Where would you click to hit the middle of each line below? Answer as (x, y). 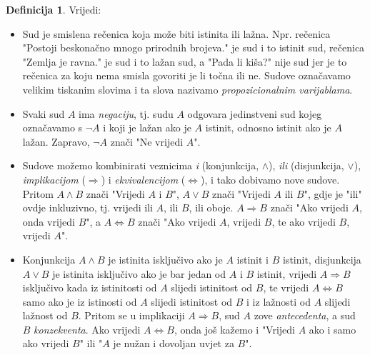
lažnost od (45, 315)
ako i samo (332, 329)
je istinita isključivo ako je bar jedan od (139, 273)
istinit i (253, 259)
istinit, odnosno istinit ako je (268, 127)
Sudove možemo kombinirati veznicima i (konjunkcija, (141, 165)
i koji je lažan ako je (147, 127)
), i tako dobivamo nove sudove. (270, 179)
